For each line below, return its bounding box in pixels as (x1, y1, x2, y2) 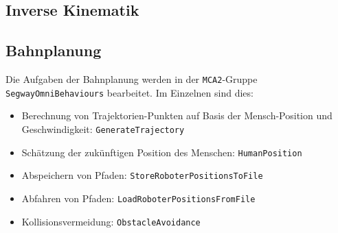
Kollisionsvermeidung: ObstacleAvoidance (21, 214, 201, 228)
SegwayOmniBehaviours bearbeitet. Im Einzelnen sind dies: (5, 85, 253, 99)
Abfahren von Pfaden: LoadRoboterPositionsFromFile (21, 191, 256, 205)
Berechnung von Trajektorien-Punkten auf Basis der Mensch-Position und (21, 108, 333, 123)
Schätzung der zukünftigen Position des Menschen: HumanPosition (21, 145, 302, 159)
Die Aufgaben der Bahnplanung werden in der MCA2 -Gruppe (5, 71, 258, 86)
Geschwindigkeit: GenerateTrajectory (21, 121, 185, 136)
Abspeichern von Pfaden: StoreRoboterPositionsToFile (21, 168, 263, 182)
